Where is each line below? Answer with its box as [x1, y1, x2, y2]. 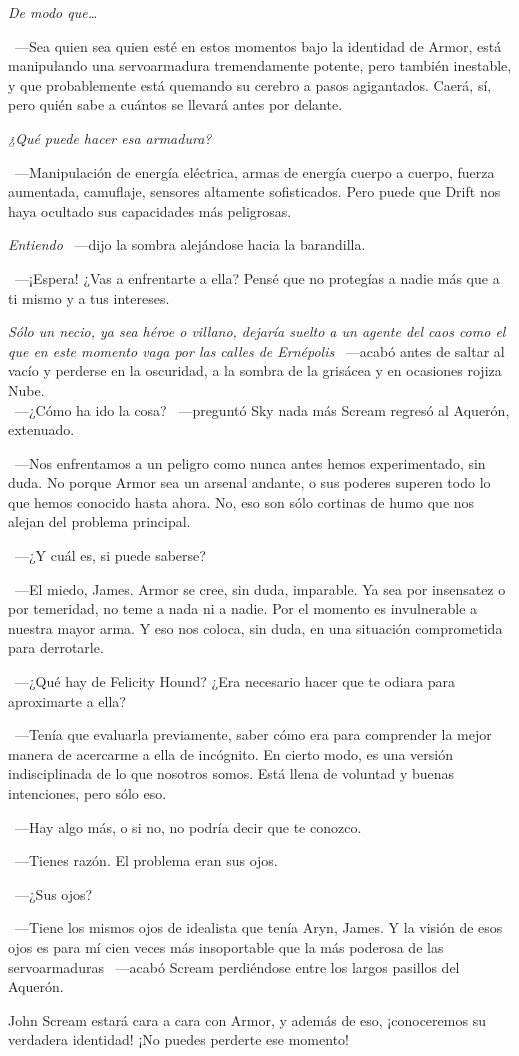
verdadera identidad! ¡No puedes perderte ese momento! [8, 1029, 349, 1050]
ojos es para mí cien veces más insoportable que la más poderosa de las [8, 936, 444, 957]
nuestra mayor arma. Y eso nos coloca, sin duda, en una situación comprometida [8, 617, 503, 638]
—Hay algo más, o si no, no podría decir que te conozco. [14, 816, 362, 837]
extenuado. [8, 419, 75, 440]
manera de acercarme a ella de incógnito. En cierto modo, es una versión [8, 743, 454, 764]
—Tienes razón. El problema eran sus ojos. [14, 850, 278, 871]
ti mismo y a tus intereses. [8, 287, 170, 308]
